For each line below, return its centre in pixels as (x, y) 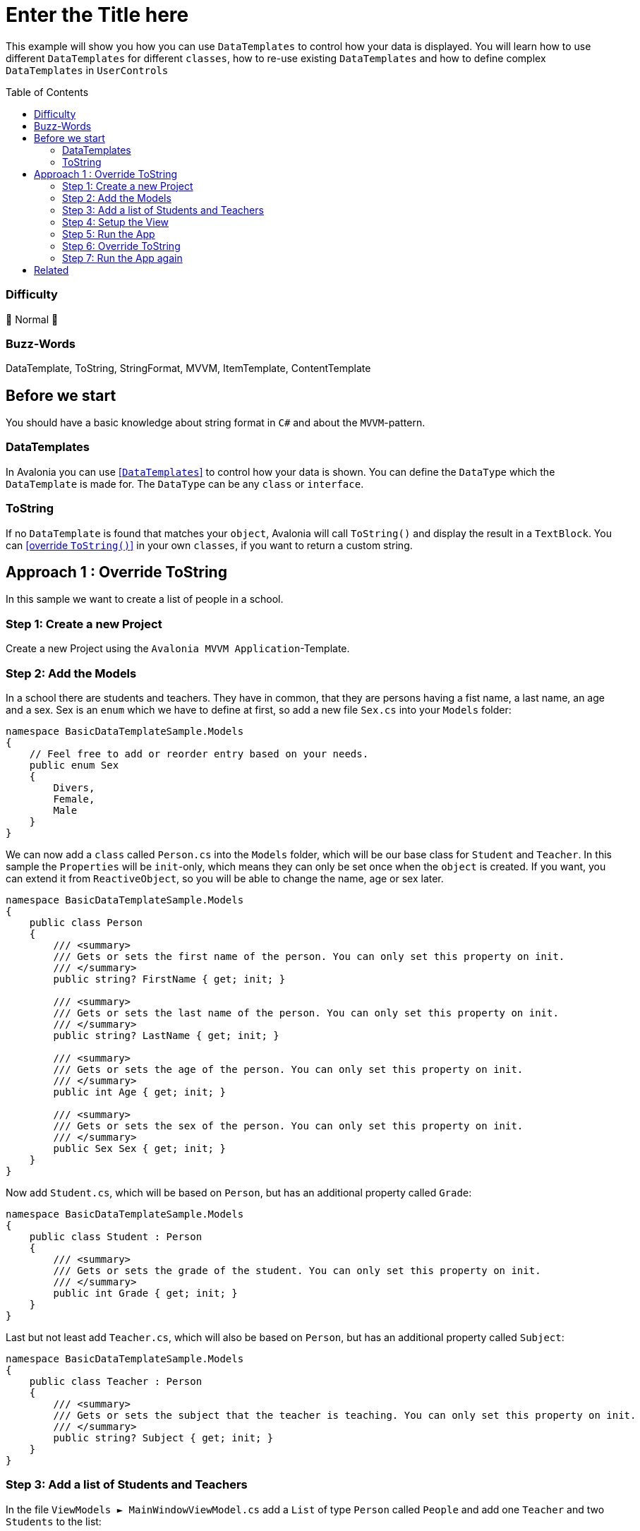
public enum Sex (74, 765)
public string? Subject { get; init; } (163, 1437)
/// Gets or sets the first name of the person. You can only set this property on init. (309, 956)
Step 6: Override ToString (121, 246)
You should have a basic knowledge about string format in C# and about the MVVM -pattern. (216, 423)
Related (52, 270)
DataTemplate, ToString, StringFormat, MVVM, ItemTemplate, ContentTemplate (188, 368)
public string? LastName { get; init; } (166, 1035)
